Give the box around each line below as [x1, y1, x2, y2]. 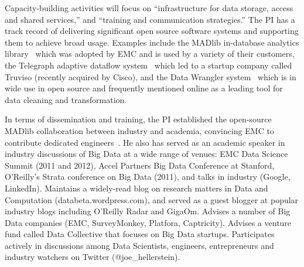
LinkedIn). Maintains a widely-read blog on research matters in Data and [5, 182, 268, 194]
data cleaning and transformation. [5, 93, 127, 105]
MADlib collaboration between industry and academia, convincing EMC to [5, 124, 274, 136]
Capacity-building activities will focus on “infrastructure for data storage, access [5, 2, 293, 13]
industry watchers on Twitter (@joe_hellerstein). [5, 251, 180, 263]
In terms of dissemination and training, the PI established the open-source [5, 113, 272, 125]
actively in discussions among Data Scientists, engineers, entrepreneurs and [5, 239, 274, 251]
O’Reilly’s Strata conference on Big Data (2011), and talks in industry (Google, [5, 170, 291, 183]
